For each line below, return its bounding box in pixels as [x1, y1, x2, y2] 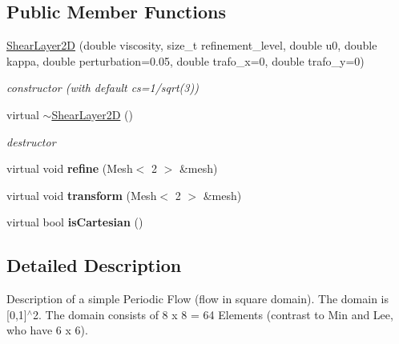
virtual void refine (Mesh [6, 160, 133, 177]
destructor [6, 133, 56, 150]
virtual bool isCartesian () [6, 214, 143, 230]
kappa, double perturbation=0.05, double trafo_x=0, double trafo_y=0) [6, 52, 365, 69]
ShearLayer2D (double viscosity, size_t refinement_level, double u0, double [6, 37, 377, 54]
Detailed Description [6, 253, 182, 278]
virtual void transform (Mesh [6, 186, 157, 203]
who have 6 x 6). [6, 322, 88, 338]
